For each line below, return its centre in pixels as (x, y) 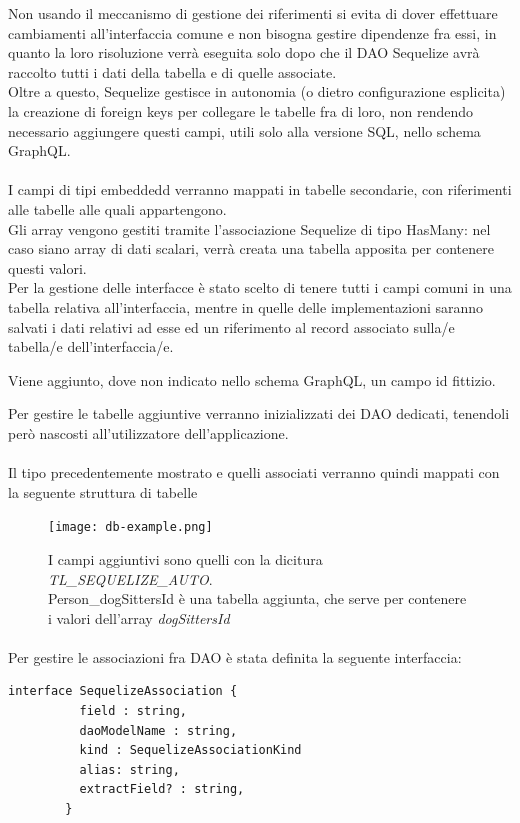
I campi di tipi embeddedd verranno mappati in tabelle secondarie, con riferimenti (260, 189)
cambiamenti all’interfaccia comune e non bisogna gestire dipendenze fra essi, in (252, 32)
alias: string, (129, 769)
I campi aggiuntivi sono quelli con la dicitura (185, 558)
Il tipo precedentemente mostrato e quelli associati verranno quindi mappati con (254, 472)
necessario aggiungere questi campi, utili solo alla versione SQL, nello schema (244, 130)
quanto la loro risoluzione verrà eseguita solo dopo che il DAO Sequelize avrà (244, 52)
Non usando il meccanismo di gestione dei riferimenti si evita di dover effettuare (253, 13)
